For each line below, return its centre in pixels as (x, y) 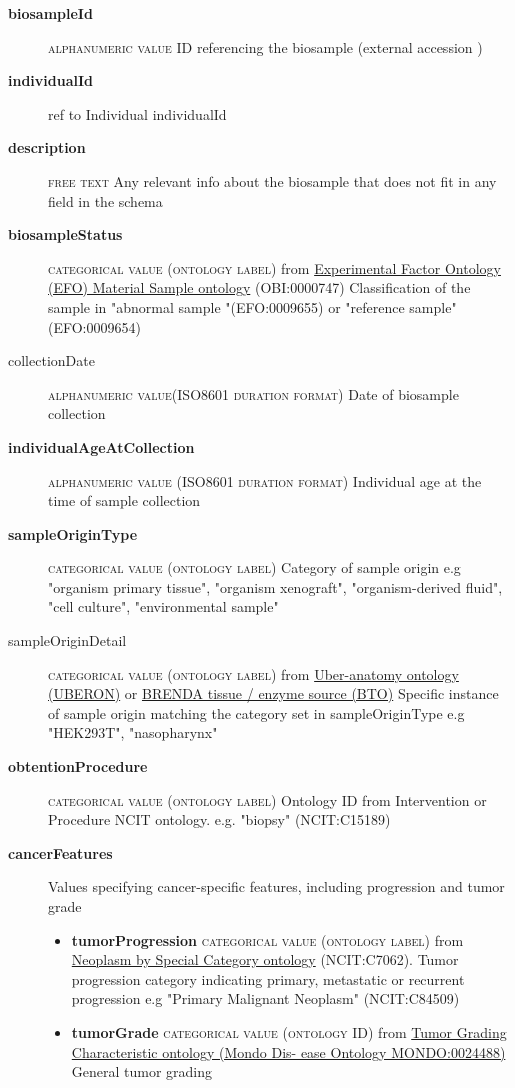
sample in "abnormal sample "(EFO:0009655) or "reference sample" (252, 306)
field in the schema (105, 200)
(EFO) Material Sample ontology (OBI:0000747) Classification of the (259, 287)
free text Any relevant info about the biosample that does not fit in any (272, 180)
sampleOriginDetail (67, 640)
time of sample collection (124, 500)
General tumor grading (142, 1071)
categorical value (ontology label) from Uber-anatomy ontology (253, 673)
